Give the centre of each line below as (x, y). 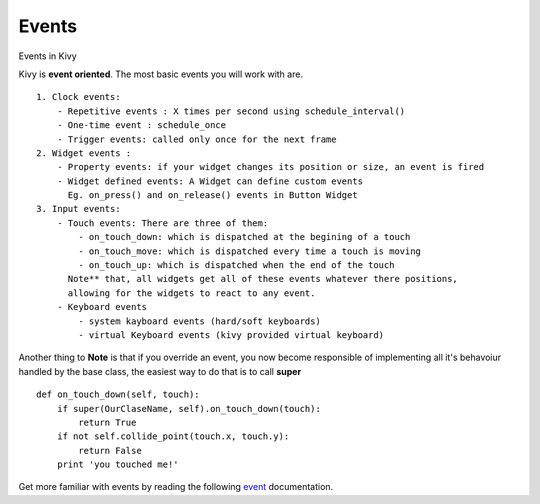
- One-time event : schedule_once (141, 125)
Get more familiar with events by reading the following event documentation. (176, 487)
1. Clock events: (78, 97)
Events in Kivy (47, 56)
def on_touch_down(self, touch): (118, 394)
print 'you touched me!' (117, 464)
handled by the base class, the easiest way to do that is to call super (160, 371)
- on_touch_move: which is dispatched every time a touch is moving (250, 251)
